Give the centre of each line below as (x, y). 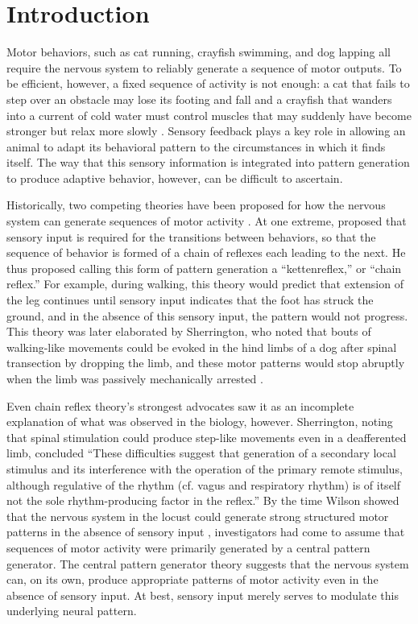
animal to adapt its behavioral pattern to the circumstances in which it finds (196, 146)
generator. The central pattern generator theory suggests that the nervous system (208, 563)
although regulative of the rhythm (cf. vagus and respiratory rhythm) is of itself (204, 484)
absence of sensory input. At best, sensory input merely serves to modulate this (203, 595)
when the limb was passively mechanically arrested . (135, 378)
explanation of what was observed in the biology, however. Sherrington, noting (200, 422)
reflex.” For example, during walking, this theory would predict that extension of (205, 284)
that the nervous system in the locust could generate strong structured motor (198, 516)
